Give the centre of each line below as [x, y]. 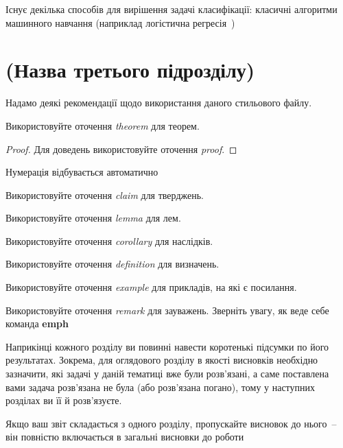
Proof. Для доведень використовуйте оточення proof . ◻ [121, 149]
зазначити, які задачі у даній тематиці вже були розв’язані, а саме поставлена [167, 374]
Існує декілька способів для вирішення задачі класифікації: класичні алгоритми [171, 9]
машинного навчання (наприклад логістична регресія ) [120, 22]
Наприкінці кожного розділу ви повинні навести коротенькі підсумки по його [167, 346]
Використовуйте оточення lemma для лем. [93, 218]
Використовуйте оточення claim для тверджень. [105, 194]
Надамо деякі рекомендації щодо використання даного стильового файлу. [159, 103]
